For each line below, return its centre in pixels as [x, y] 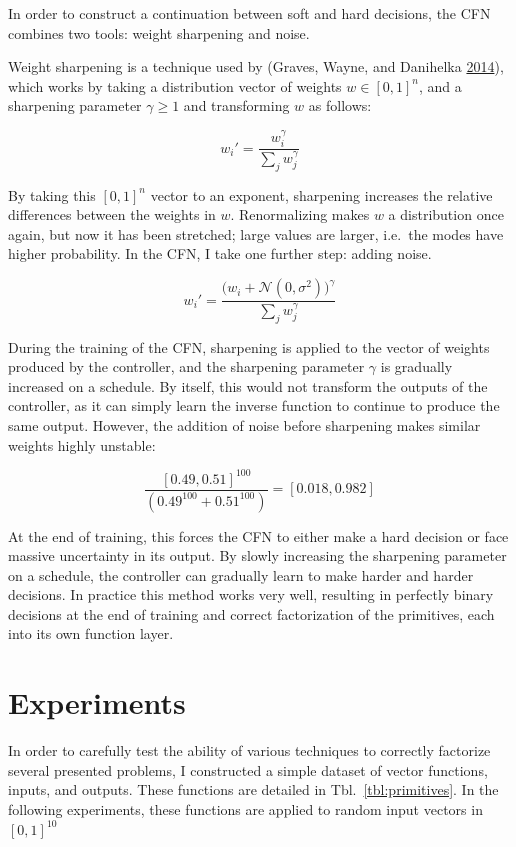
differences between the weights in [112, 214]
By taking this [52, 194]
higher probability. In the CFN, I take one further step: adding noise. [220, 253]
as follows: [340, 105]
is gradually [416, 366]
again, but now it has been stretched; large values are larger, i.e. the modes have [256, 233]
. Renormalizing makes [300, 214]
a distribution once [446, 214]
